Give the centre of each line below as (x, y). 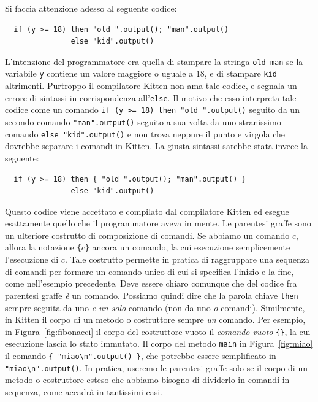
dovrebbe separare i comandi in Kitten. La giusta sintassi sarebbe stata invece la (156, 146)
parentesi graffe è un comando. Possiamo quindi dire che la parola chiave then (152, 295)
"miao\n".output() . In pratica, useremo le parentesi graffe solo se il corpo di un (156, 367)
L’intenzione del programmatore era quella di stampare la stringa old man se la (154, 61)
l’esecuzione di (32, 259)
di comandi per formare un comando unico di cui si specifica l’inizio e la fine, (150, 271)
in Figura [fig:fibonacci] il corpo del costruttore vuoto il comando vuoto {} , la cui (158, 331)
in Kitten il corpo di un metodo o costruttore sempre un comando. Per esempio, (155, 319)
